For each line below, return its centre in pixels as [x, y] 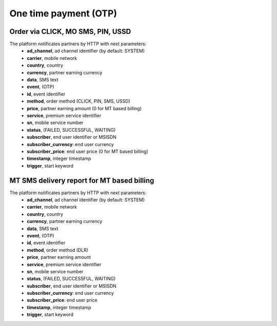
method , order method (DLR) [58, 250]
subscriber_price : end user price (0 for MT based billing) [88, 151]
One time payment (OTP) [63, 13]
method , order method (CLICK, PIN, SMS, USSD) [78, 101]
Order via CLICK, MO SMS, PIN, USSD [70, 32]
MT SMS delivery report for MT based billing [82, 180]
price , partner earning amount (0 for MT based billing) [84, 108]
